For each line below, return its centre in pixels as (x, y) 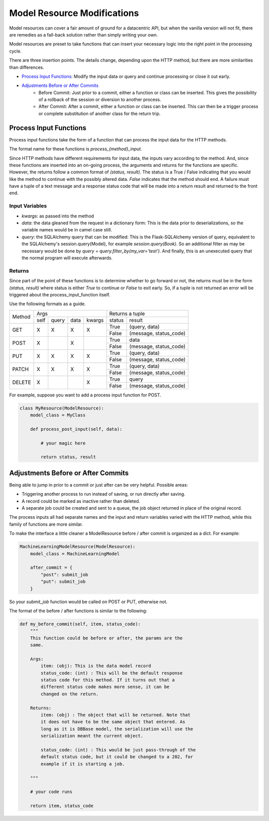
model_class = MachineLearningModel (75, 554)
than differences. (27, 67)
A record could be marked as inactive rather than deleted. (81, 501)
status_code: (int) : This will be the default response (112, 673)
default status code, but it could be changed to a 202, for (117, 757)
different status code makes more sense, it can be (105, 687)
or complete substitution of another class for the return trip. (100, 113)
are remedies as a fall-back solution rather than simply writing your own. (83, 34)
